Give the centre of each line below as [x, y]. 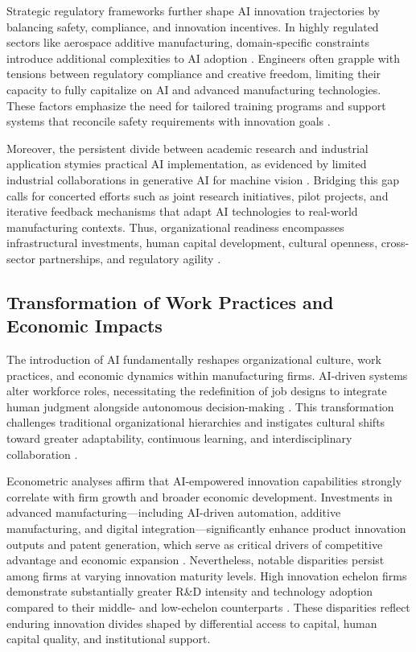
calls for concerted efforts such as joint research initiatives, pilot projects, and [198, 195]
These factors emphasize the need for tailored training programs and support [196, 105]
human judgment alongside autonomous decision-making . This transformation [200, 406]
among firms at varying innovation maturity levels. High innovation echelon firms [207, 575]
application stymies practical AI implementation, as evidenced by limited [187, 164]
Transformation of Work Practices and [170, 301]
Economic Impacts [84, 326]
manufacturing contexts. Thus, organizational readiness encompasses [175, 227]
